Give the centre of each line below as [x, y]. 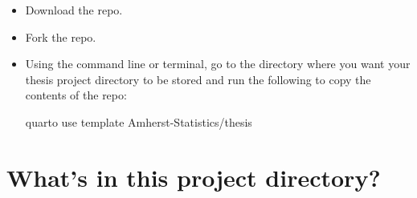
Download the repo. [74, 10]
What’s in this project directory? [194, 177]
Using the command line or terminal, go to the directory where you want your [218, 64]
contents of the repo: [76, 95]
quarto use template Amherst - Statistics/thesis [139, 121]
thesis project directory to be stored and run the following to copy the [198, 79]
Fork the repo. [61, 36]
